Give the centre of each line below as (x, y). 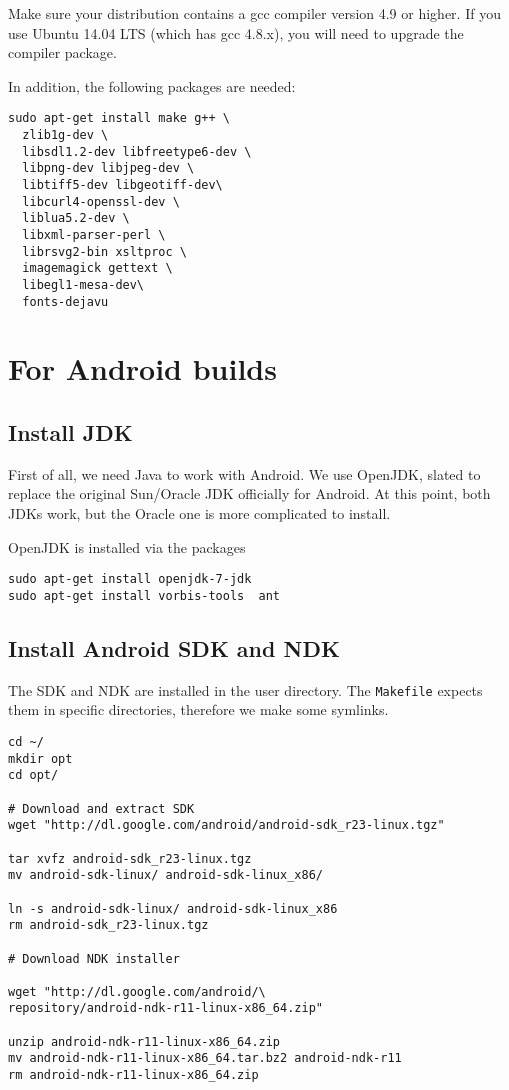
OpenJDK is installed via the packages (127, 546)
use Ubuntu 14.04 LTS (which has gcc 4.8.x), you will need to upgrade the (236, 32)
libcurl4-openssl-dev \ (101, 201)
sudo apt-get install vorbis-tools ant (144, 595)
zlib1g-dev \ (65, 135)
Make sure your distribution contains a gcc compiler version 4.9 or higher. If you (254, 13)
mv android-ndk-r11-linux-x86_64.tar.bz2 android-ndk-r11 (205, 1058)
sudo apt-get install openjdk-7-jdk (130, 579)
